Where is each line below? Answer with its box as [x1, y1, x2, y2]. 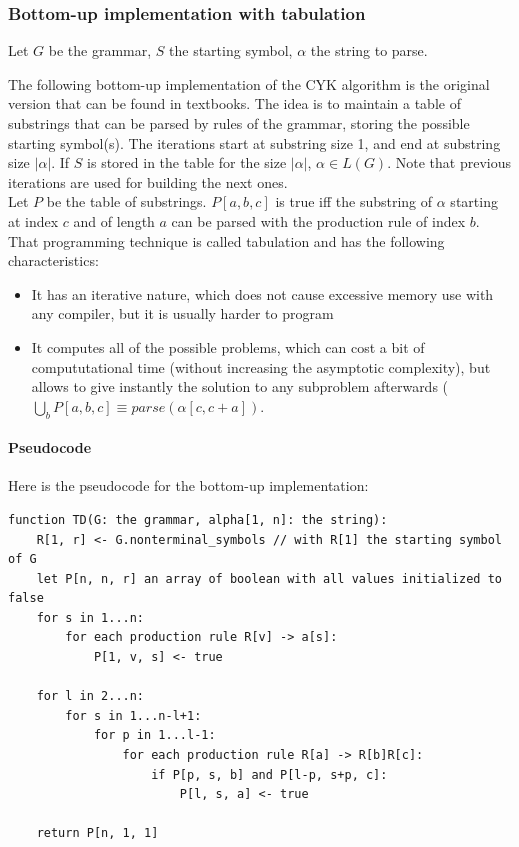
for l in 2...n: [36, 689, 145, 704]
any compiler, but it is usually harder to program [31, 303, 334, 324]
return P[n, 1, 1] [36, 826, 159, 841]
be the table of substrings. [46, 191, 207, 212]
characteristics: [8, 250, 99, 271]
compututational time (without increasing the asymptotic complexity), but [31, 356, 491, 377]
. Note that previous [387, 152, 511, 173]
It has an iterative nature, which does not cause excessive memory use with [31, 283, 494, 304]
